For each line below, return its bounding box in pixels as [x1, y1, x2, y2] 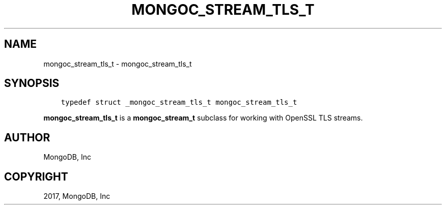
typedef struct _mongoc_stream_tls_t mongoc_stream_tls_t [61, 98, 297, 107]
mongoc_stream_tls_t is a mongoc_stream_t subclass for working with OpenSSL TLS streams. [43, 113, 363, 123]
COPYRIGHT [4, 170, 68, 183]
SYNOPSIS [4, 77, 60, 90]
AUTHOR [4, 131, 50, 144]
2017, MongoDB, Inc [43, 192, 110, 201]
